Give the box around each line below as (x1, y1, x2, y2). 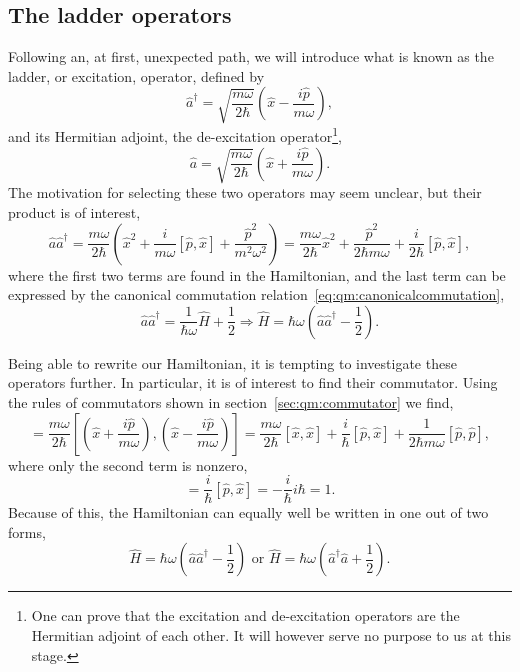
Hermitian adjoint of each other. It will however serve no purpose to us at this (31, 625, 512, 646)
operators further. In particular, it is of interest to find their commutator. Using (8, 372, 498, 393)
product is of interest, (8, 202, 141, 223)
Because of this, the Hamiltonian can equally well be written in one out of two (8, 502, 489, 523)
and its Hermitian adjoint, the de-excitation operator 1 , (8, 123, 342, 146)
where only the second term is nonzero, (8, 454, 248, 475)
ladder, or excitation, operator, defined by (8, 65, 265, 86)
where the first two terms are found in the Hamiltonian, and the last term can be (8, 264, 506, 285)
